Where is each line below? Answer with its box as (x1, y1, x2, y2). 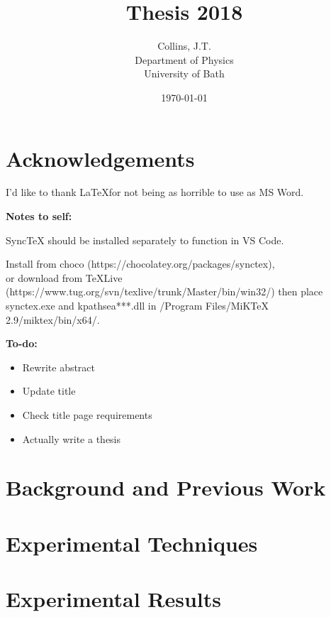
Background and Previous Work (6, 473, 326, 502)
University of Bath (144, 66, 225, 81)
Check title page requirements (22, 407, 152, 422)
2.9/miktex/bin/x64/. (6, 312, 100, 327)
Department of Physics (135, 52, 234, 67)
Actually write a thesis (22, 431, 121, 446)
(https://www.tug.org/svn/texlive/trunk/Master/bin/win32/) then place (6, 284, 323, 299)
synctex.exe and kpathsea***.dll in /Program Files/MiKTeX (6, 298, 269, 312)
